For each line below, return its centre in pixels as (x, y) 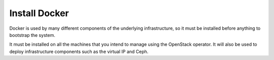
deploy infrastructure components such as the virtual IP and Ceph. (79, 51)
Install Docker (39, 13)
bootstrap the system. (32, 35)
